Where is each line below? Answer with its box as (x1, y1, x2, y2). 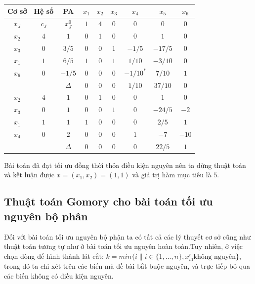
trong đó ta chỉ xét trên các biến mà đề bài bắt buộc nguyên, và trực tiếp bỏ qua (4, 261, 250, 271)
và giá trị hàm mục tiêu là (132, 169, 212, 180)
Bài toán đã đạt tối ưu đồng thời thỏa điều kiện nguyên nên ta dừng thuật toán (4, 160, 246, 170)
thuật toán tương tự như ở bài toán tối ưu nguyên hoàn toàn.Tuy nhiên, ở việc (4, 241, 243, 251)
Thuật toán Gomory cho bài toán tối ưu (4, 194, 213, 209)
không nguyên (193, 253, 236, 260)
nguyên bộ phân (4, 208, 88, 223)
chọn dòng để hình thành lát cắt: (4, 250, 104, 261)
